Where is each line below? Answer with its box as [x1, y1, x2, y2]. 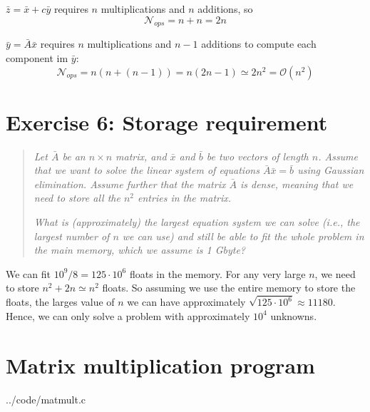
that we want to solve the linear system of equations [34, 163, 259, 177]
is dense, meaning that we [240, 176, 354, 191]
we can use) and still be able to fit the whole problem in [122, 228, 364, 243]
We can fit [6, 266, 51, 281]
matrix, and [115, 148, 167, 163]
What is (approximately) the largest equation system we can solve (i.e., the [34, 215, 360, 230]
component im [6, 50, 68, 65]
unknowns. [270, 308, 317, 323]
